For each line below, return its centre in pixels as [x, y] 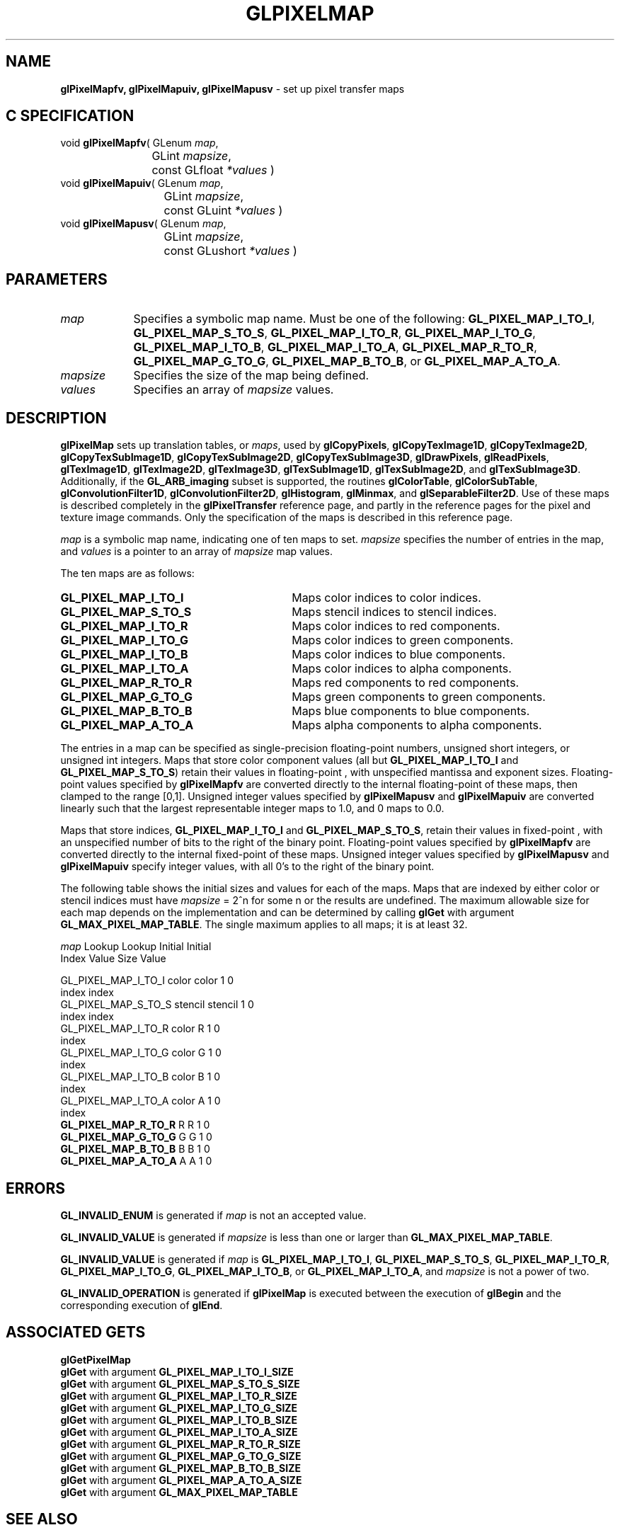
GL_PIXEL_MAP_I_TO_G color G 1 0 [141, 1053]
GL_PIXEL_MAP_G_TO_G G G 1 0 [136, 1137]
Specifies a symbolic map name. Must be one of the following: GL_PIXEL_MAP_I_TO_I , [364, 319]
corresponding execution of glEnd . [142, 1305]
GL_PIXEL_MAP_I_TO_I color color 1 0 [147, 981]
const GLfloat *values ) [213, 170]
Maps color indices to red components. [396, 626]
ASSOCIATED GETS [76, 1332]
